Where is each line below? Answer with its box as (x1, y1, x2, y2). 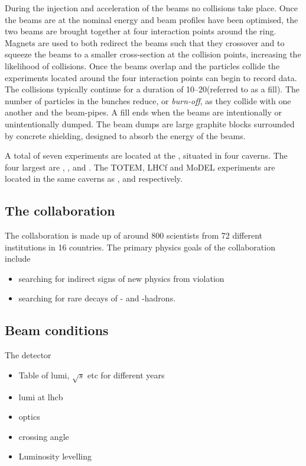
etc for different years (87, 368, 165, 381)
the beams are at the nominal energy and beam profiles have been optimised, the (5, 13, 298, 25)
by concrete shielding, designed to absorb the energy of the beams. (5, 129, 246, 142)
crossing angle (18, 430, 69, 442)
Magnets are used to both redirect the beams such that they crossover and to (5, 36, 285, 49)
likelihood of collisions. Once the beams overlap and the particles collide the (5, 59, 280, 72)
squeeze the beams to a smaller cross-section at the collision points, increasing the (5, 48, 301, 60)
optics (18, 410, 40, 423)
